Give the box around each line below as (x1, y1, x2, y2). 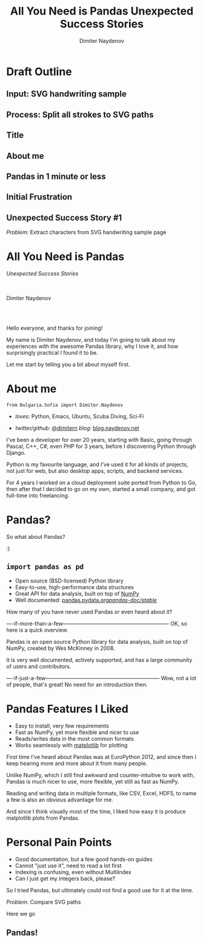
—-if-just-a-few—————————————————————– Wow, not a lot (6, 674, 197, 681)
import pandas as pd (6, 563, 84, 571)
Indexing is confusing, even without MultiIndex (15, 868, 131, 875)
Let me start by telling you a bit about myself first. (6, 361, 130, 368)
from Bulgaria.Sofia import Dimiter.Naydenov (6, 402, 123, 408)
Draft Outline (6, 65, 73, 78)
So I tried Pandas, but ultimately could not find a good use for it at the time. (6, 886, 194, 894)
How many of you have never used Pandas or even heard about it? (6, 608, 173, 615)
